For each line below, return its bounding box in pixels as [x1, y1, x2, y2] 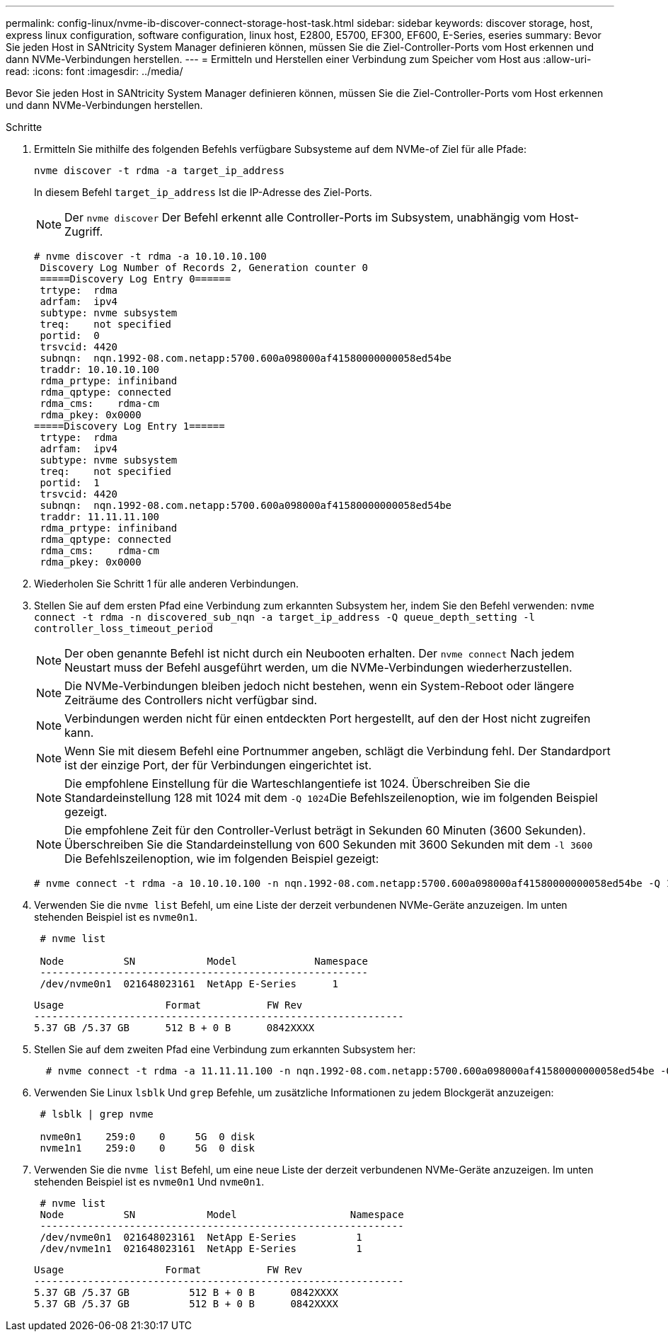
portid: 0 [40, 330, 100, 341]
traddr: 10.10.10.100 [40, 364, 160, 375]
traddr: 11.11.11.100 [40, 511, 160, 522]
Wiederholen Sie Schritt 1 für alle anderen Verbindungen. [34, 578, 299, 590]
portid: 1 [40, 477, 100, 488]
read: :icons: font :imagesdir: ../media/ [6, 65, 183, 77]
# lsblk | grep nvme [40, 1108, 154, 1120]
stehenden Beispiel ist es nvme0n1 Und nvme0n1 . [34, 1176, 265, 1188]
